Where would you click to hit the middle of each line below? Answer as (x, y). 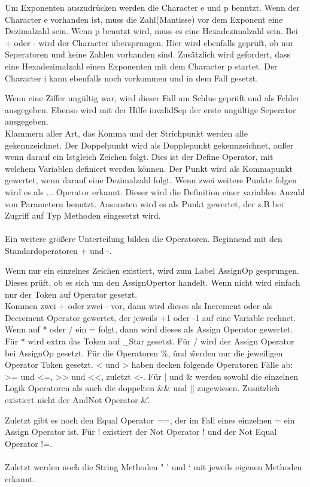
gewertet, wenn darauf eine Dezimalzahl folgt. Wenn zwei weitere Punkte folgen (151, 180)
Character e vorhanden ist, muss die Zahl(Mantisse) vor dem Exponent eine (144, 19)
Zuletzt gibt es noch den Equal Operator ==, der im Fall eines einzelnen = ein (150, 420)
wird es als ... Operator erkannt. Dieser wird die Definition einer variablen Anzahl (155, 191)
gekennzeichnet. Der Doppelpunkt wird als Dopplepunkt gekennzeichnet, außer (149, 145)
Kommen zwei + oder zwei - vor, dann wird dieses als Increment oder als (139, 306)
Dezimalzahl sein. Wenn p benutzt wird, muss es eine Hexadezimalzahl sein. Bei (151, 31)
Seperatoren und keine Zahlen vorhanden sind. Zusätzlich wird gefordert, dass (148, 54)
